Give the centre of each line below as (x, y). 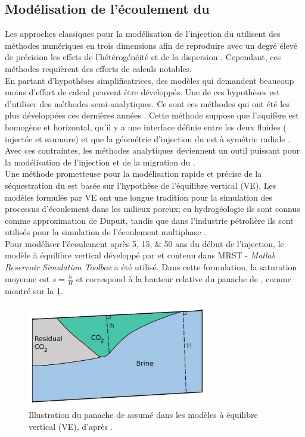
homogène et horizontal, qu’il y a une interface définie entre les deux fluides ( (146, 127)
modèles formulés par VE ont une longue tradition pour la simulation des (139, 197)
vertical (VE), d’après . (71, 426)
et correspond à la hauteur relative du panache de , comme (183, 278)
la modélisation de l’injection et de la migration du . (100, 162)
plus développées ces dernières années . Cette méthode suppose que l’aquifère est (152, 115)
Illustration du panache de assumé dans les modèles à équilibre (143, 415)
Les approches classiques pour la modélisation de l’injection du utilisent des (143, 34)
